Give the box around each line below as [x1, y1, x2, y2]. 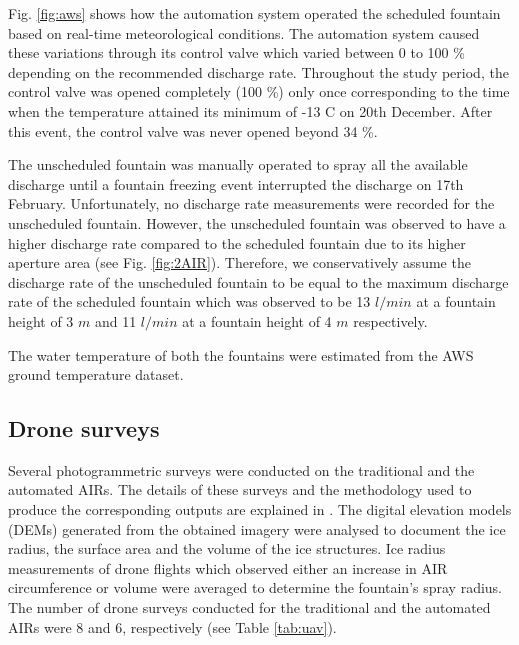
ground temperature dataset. [8, 364, 184, 385]
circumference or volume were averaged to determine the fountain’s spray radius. [8, 577, 503, 598]
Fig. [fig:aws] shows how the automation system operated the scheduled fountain [8, 3, 501, 23]
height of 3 [8, 310, 74, 331]
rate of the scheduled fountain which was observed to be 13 [8, 291, 371, 312]
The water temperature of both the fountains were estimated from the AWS [8, 344, 474, 365]
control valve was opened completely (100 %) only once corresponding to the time [8, 81, 510, 102]
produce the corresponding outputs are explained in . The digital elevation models [8, 499, 512, 520]
